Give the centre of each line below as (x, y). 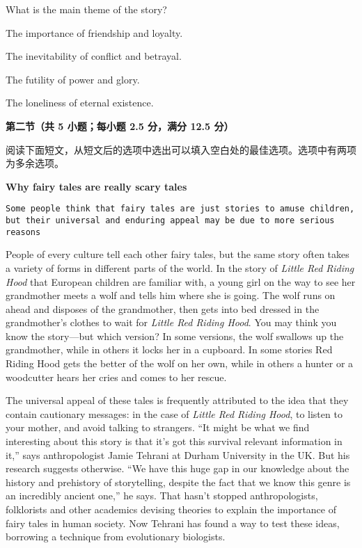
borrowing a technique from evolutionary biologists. (116, 537)
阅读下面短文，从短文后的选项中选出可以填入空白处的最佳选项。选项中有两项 (181, 149)
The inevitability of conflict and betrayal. (94, 56)
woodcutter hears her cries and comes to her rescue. (116, 377)
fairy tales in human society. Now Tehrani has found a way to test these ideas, (173, 523)
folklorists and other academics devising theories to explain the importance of (171, 509)
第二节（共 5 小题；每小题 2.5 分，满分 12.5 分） (120, 126)
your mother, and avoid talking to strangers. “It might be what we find (158, 427)
